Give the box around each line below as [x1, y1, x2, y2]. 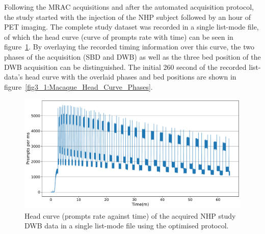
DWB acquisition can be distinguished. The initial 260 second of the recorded [4, 61, 247, 72]
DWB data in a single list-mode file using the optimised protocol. [24, 220, 229, 231]
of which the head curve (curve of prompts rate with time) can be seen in [4, 31, 233, 42]
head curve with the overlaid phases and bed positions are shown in [25, 71, 236, 82]
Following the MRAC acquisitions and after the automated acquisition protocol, [4, 2, 254, 12]
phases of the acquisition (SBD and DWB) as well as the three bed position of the [4, 51, 261, 62]
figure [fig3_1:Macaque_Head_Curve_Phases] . [4, 81, 153, 92]
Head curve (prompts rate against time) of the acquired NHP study [24, 210, 236, 221]
